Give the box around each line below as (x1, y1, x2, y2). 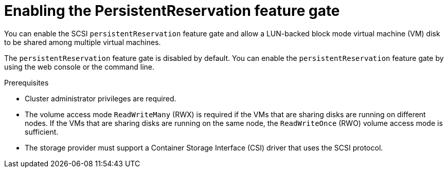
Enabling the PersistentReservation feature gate (4, 2, 340, 19)
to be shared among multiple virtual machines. (4, 37, 161, 47)
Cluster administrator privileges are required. (25, 94, 176, 103)
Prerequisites (4, 78, 49, 87)
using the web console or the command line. (4, 62, 154, 71)
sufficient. (25, 127, 59, 136)
